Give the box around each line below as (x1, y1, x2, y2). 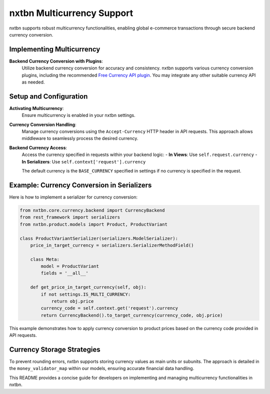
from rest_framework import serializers (19, 214, 120, 220)
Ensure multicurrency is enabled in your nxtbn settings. (21, 112, 136, 118)
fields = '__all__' (40, 270, 88, 276)
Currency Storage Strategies (9, 345, 100, 353)
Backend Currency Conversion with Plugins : (9, 58, 103, 64)
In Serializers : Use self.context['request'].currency (21, 158, 146, 164)
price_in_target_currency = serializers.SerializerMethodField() (30, 242, 194, 248)
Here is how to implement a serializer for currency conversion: (9, 194, 137, 200)
